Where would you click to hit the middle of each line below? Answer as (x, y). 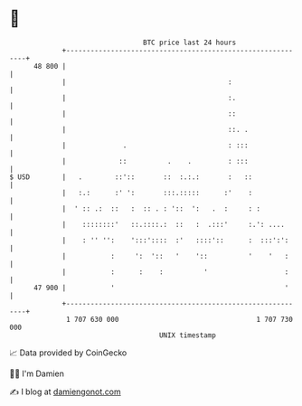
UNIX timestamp (188, 335)
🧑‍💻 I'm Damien (37, 373)
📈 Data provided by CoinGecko (68, 353)
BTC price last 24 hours (190, 42)
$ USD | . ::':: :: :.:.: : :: (131, 177)
